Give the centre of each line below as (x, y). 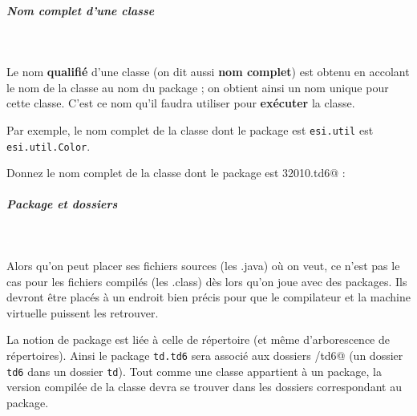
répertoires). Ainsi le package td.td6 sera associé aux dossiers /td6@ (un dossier (205, 355)
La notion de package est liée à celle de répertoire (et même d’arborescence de (198, 339)
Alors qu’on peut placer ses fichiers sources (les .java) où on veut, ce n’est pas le (203, 265)
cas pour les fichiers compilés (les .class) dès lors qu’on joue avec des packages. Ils (207, 281)
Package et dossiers (62, 204)
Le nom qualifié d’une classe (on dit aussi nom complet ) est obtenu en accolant (208, 72)
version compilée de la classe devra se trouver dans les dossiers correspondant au (204, 387)
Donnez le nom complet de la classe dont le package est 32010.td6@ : (176, 173)
